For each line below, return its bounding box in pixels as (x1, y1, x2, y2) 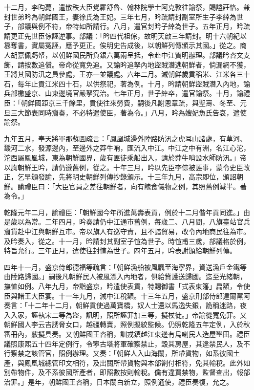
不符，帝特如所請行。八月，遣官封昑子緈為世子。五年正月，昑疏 (44, 21, 250, 31)
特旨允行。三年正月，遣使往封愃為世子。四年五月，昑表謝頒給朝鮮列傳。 (4, 245, 236, 256)
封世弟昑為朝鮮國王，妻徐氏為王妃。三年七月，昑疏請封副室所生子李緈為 (4, 11, 236, 22)
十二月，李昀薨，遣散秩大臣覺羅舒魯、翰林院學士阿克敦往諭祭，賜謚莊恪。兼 (4, 2, 250, 12)
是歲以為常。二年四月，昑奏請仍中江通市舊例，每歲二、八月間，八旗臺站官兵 (4, 217, 250, 227)
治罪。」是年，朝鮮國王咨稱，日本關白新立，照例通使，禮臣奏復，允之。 (4, 376, 233, 387)
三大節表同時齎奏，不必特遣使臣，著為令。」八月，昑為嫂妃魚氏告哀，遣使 (10, 107, 247, 117)
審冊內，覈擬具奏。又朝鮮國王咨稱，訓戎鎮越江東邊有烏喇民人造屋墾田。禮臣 (4, 329, 250, 339)
